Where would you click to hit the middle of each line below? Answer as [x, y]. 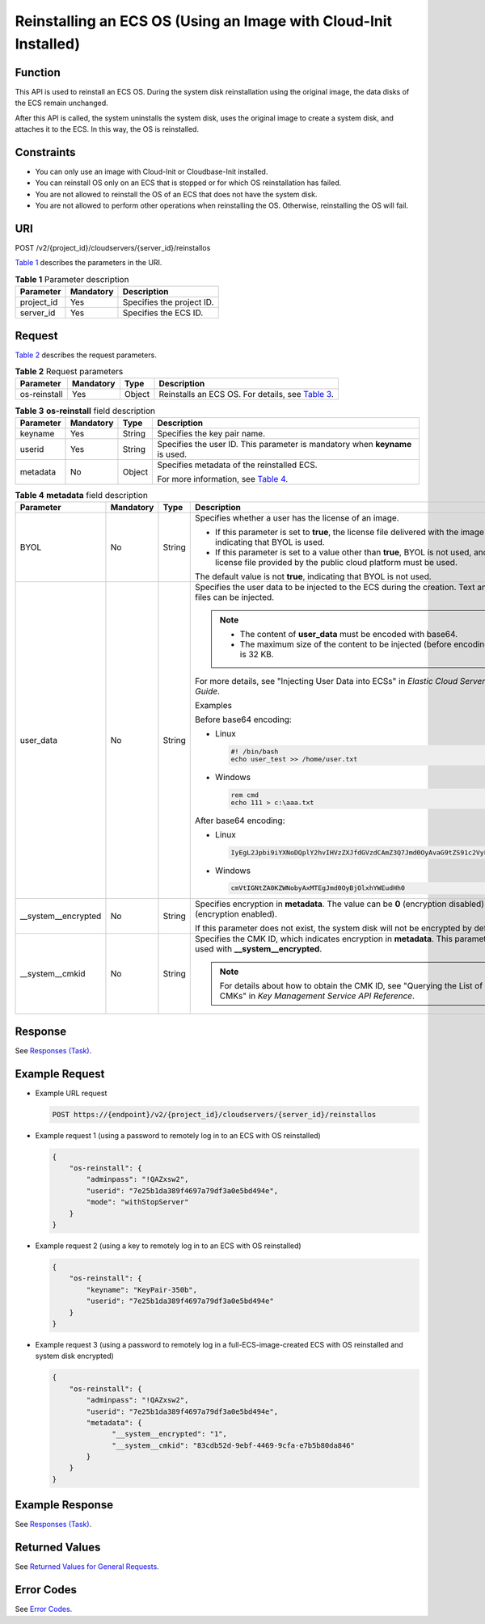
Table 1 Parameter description [72, 279]
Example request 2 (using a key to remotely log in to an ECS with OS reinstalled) [169, 1246]
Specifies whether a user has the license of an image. [297, 518]
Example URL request [71, 1093]
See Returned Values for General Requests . [87, 1567]
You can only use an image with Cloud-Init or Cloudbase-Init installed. [152, 171]
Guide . [208, 691]
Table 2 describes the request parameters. [86, 355]
